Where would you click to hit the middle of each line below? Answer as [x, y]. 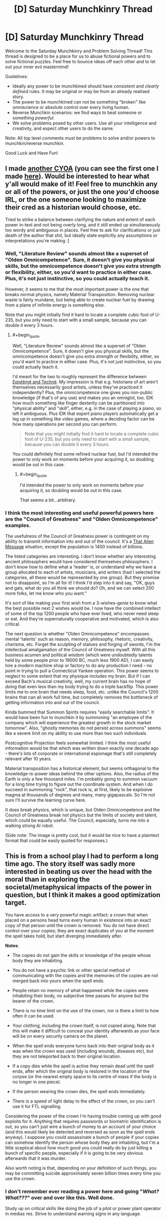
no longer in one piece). [37, 1082]
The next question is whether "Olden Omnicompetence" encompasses [77, 633]
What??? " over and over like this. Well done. [60, 1198]
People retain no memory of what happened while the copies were [80, 990]
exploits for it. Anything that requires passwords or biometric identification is [83, 1121]
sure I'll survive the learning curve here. [46, 800]
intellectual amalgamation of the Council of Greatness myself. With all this [80, 649]
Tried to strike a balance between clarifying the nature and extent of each [80, 219]
